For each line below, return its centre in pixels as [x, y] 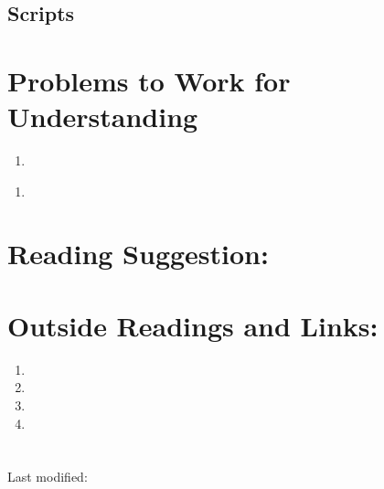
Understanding [103, 117]
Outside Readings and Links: [193, 325]
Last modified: [48, 477]
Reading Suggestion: [138, 254]
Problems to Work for [149, 80]
